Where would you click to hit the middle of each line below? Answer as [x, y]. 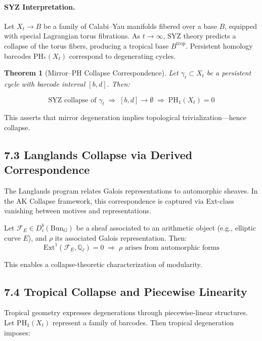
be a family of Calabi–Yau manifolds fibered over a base [130, 26]
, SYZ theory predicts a [200, 36]
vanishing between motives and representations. [78, 211]
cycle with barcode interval [45, 83]
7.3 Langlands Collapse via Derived [98, 154]
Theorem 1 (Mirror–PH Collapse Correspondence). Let [91, 73]
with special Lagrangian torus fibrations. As [72, 36]
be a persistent [229, 73]
